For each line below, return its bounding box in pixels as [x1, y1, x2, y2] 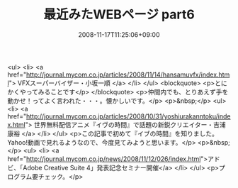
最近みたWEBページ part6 [43, 6, 195, 23]
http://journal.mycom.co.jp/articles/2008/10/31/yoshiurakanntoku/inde [25, 111, 231, 121]
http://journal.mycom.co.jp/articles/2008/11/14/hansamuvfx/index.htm [25, 70, 230, 79]
